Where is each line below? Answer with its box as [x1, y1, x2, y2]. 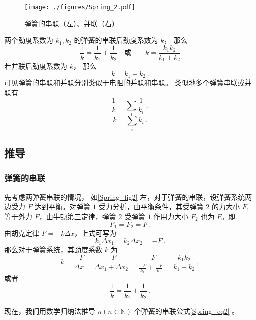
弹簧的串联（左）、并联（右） [24, 18, 119, 28]
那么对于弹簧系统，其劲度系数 [4, 244, 102, 254]
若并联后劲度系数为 [4, 61, 67, 71]
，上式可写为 [74, 227, 117, 238]
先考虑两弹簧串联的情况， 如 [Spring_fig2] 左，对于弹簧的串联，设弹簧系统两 [4, 191, 252, 202]
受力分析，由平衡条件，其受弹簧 [98, 201, 204, 212]
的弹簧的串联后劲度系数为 [74, 35, 158, 45]
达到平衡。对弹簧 [34, 201, 91, 212]
